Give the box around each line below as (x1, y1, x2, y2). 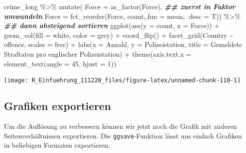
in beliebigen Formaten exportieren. (4, 140, 110, 150)
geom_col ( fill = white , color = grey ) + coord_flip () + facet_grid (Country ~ (4, 30, 233, 40)
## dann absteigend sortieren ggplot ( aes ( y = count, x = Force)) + (4, 20, 220, 31)
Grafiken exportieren (4, 98, 111, 113)
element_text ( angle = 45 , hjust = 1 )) (4, 58, 117, 68)
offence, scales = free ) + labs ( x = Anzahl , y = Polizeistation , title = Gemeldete (4, 39, 242, 49)
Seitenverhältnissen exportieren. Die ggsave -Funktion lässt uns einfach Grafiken (4, 130, 242, 140)
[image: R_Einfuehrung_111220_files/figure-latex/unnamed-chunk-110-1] (4, 77, 241, 84)
